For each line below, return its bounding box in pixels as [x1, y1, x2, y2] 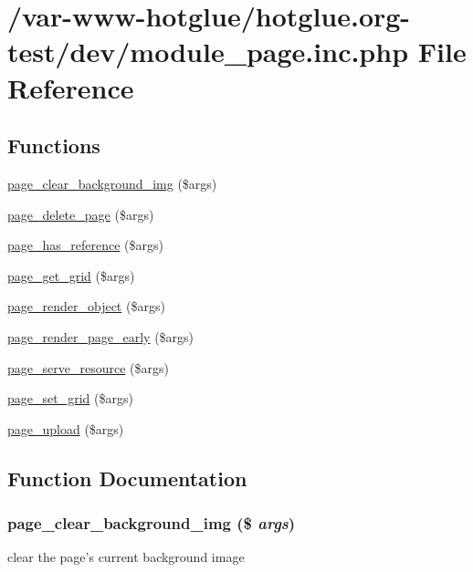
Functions [7, 131, 100, 160]
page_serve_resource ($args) [7, 358, 169, 377]
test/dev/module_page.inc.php [7, 33, 409, 70]
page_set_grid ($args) [7, 389, 133, 408]
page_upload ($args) [7, 419, 124, 438]
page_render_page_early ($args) [7, 327, 194, 346]
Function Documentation [7, 463, 247, 492]
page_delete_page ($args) [7, 204, 154, 224]
